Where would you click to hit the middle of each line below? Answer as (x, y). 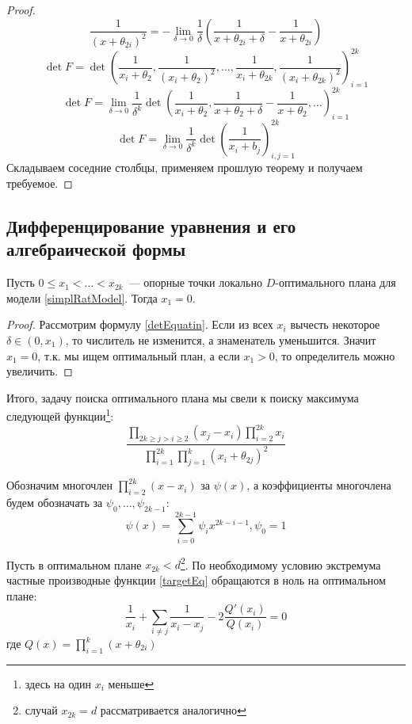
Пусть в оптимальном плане (74, 564)
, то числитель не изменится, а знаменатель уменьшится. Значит (221, 339)
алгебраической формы (96, 249)
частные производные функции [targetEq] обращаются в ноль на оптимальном (196, 580)
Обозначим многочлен (60, 485)
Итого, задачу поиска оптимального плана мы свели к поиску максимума (183, 397)
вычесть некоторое (335, 324)
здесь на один (58, 683)
